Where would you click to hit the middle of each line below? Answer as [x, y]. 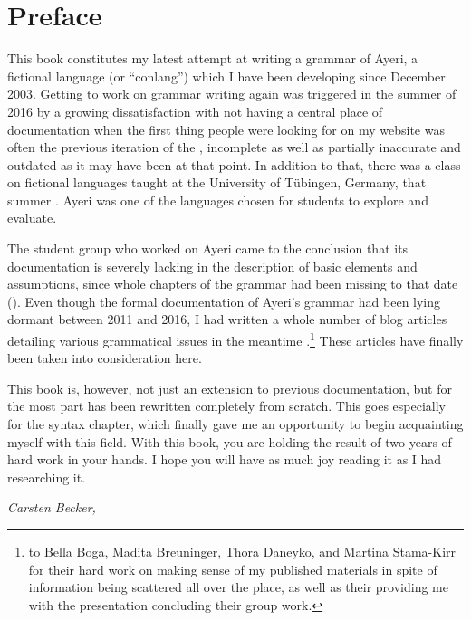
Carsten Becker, [52, 507]
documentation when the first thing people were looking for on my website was [226, 129]
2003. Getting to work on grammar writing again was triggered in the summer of [232, 94]
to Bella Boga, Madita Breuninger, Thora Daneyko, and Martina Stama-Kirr [242, 552]
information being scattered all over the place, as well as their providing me [238, 587]
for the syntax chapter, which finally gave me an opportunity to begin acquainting [235, 424]
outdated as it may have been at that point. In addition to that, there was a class [234, 164]
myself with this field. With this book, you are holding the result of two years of [230, 441]
